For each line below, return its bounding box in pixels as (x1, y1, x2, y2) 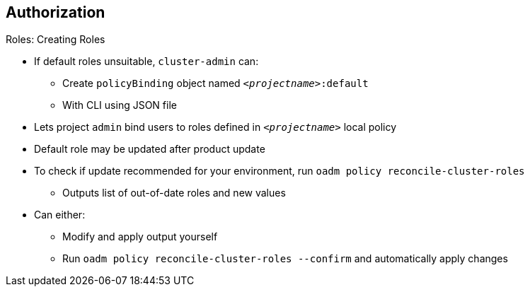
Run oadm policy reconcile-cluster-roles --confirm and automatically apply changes (62, 252, 508, 265)
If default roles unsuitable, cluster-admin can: (34, 55, 259, 68)
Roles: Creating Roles (6, 33, 105, 46)
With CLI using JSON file (62, 99, 177, 112)
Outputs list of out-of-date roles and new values (62, 187, 286, 199)
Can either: (34, 209, 86, 221)
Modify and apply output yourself (62, 230, 218, 243)
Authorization (6, 4, 105, 21)
